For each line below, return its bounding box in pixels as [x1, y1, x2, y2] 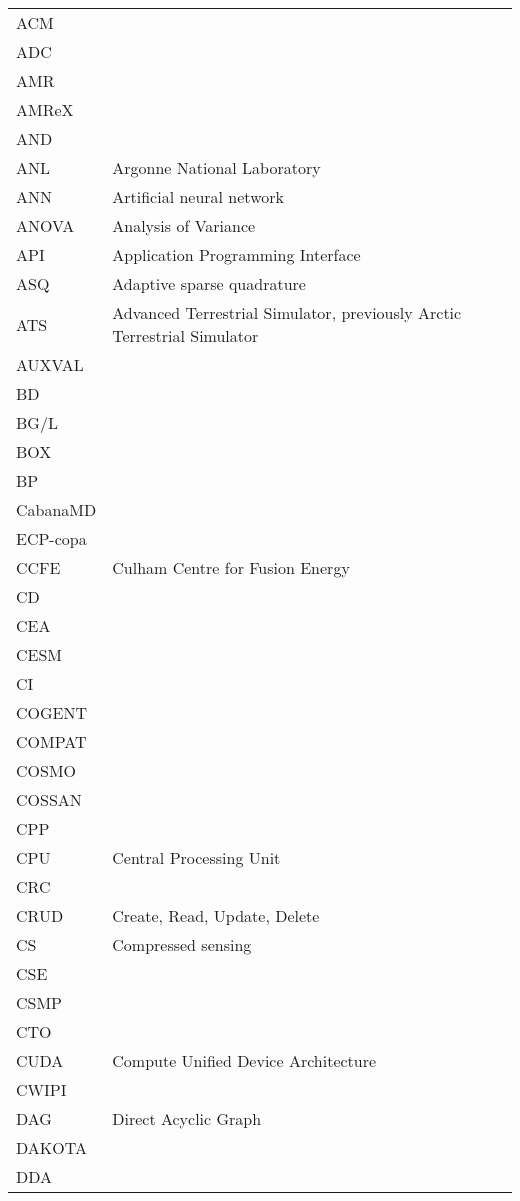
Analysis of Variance [112, 214, 256, 237]
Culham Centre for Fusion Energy [112, 556, 350, 579]
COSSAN [16, 788, 82, 811]
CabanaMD [16, 498, 97, 521]
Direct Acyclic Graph [112, 1107, 262, 1130]
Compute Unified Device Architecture [112, 1049, 377, 1072]
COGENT [16, 701, 88, 724]
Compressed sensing [112, 933, 252, 956]
